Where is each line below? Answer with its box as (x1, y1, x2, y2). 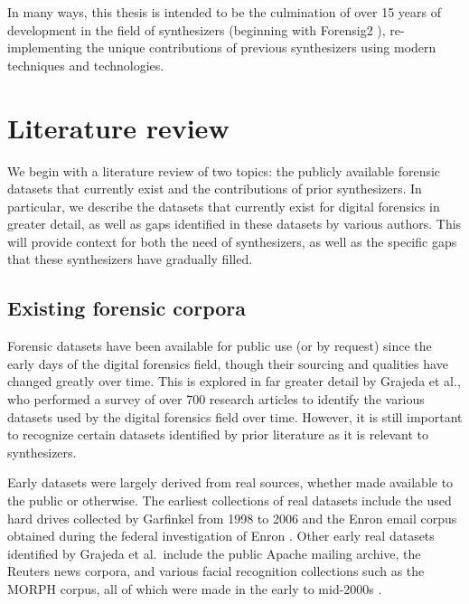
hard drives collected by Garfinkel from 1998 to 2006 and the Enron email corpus (7, 508, 457, 527)
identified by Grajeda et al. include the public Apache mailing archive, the (7, 543, 421, 562)
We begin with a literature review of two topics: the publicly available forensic (7, 161, 441, 180)
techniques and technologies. (7, 55, 164, 74)
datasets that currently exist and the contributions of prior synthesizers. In (7, 179, 422, 198)
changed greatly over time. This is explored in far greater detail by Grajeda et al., (7, 372, 461, 391)
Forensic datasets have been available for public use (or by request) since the (7, 336, 432, 355)
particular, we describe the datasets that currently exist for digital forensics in (7, 196, 440, 215)
